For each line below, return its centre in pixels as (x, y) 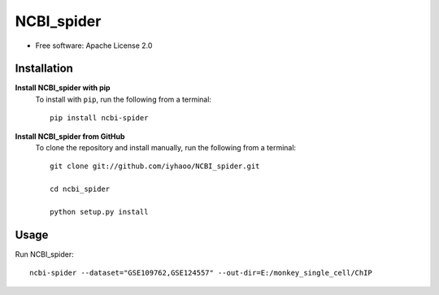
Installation (44, 69)
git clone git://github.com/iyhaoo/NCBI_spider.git (155, 166)
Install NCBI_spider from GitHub (70, 136)
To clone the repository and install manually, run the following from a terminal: (166, 148)
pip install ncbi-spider (99, 118)
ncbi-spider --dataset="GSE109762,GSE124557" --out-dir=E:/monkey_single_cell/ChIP (201, 273)
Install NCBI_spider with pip (63, 88)
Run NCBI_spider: (44, 254)
